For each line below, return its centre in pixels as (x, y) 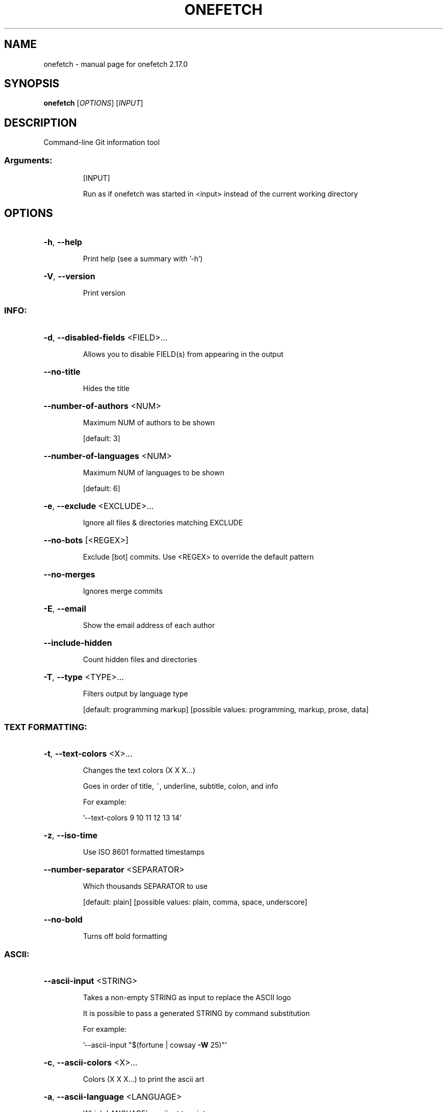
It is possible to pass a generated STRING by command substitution (196, 1013)
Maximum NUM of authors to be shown (149, 422)
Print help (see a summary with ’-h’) (143, 258)
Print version (104, 293)
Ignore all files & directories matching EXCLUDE (163, 522)
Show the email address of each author (149, 625)
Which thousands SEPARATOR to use (145, 886)
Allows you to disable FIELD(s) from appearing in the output (183, 354)
